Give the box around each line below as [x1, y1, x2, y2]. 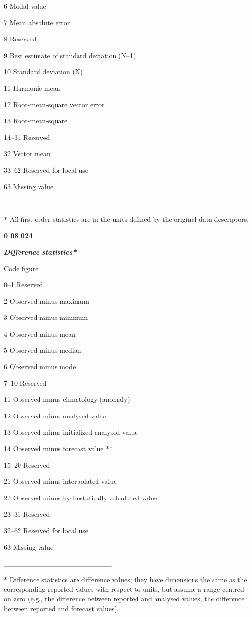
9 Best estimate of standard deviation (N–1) [4, 50, 136, 60]
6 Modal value [4, 1, 46, 11]
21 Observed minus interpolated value [4, 476, 117, 486]
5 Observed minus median [4, 345, 81, 355]
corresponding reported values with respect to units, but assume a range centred [4, 584, 244, 594]
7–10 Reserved [4, 378, 47, 388]
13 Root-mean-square [4, 116, 68, 126]
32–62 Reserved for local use [4, 525, 89, 535]
